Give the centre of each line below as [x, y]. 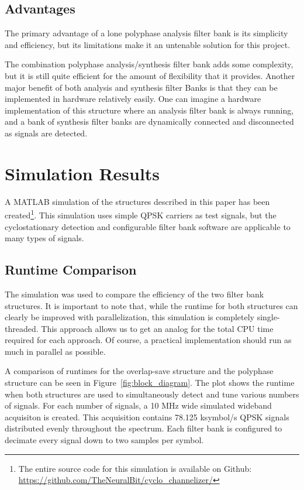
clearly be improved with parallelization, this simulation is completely [129, 317]
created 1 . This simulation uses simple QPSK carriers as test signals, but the [141, 214]
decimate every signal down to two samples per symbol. [104, 440]
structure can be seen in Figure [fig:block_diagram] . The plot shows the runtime [150, 383]
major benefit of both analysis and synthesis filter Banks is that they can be [141, 87]
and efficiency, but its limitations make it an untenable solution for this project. [148, 44]
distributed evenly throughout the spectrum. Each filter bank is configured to [144, 428]
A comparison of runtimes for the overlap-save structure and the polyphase [139, 371]
